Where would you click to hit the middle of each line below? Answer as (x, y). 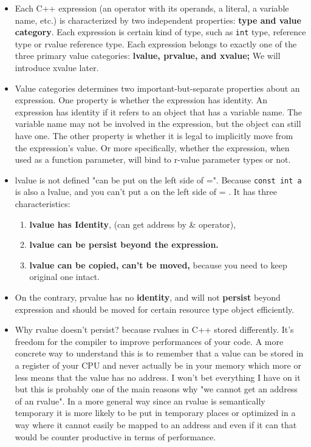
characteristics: (43, 204)
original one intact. (65, 277)
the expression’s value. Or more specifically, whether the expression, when (152, 147)
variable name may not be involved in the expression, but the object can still (158, 124)
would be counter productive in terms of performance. (115, 436)
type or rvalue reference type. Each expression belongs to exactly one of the (156, 43)
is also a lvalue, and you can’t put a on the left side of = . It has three (146, 192)
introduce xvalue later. (57, 68)
